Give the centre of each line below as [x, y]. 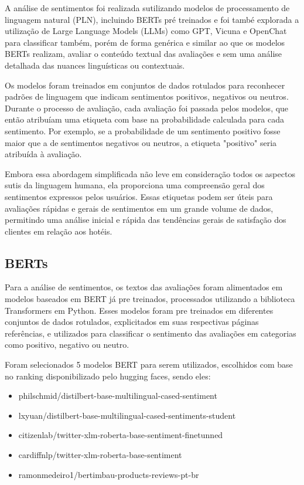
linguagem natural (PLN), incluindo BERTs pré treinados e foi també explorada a [152, 19]
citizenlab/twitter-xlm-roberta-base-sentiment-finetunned [121, 435]
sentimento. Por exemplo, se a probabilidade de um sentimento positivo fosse [143, 130]
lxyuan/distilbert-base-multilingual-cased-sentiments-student [127, 415]
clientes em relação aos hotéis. [59, 231]
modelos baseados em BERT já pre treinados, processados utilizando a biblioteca [150, 299]
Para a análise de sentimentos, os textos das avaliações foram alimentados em [144, 287]
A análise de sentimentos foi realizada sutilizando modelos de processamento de [147, 8]
